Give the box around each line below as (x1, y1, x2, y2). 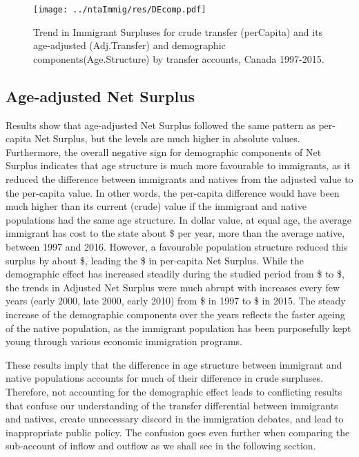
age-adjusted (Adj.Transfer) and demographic (33, 38, 226, 52)
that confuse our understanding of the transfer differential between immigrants (6, 398, 338, 412)
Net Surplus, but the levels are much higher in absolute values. (34, 131, 300, 146)
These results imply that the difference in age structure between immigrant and (6, 357, 342, 371)
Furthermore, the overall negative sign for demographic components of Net (6, 144, 322, 159)
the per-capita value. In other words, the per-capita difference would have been (6, 185, 340, 200)
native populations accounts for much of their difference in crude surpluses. (6, 371, 323, 385)
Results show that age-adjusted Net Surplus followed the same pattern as (6, 117, 316, 132)
